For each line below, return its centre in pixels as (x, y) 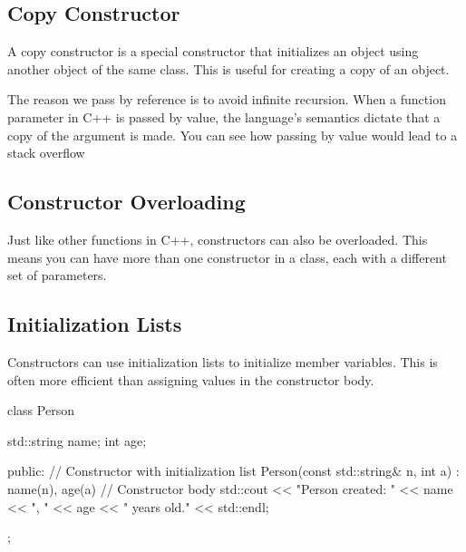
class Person (41, 410)
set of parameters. (57, 275)
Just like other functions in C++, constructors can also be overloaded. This (218, 239)
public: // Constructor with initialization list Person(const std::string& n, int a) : (233, 471)
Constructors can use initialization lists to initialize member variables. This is (223, 361)
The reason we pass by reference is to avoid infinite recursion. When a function (227, 99)
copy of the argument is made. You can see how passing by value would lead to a (233, 135)
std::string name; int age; (77, 440)
